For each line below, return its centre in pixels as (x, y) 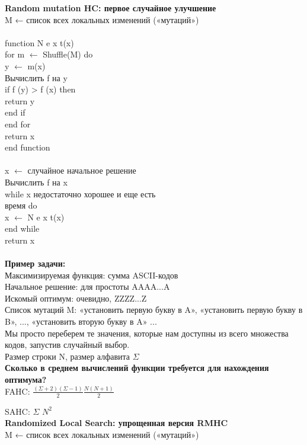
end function (28, 147)
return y (20, 100)
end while (22, 228)
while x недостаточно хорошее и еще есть (80, 193)
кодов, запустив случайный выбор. (67, 345)
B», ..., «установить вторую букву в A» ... (81, 321)
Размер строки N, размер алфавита (68, 356)
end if (15, 112)
